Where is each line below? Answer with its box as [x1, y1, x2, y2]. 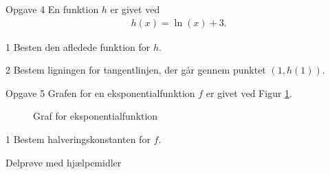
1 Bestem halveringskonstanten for [5, 132, 151, 146]
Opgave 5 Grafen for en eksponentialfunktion [5, 85, 195, 100]
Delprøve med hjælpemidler [5, 155, 122, 169]
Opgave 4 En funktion [5, 2, 99, 16]
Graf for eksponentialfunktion [33, 109, 158, 123]
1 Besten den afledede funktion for [5, 39, 151, 54]
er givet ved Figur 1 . [206, 85, 292, 100]
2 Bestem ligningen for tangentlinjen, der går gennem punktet [5, 63, 266, 77]
